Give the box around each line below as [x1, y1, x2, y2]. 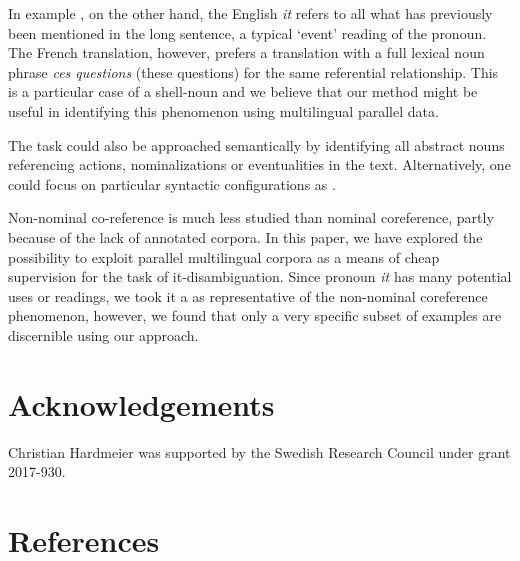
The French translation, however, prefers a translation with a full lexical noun [8, 42, 485, 63]
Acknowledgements [8, 383, 275, 424]
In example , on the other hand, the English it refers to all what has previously [8, 3, 493, 23]
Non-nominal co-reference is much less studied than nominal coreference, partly [8, 207, 494, 228]
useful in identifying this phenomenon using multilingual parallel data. [8, 100, 439, 121]
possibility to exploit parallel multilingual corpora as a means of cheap [8, 246, 440, 267]
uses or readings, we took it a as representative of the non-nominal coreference [8, 285, 488, 306]
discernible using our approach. [8, 324, 199, 345]
